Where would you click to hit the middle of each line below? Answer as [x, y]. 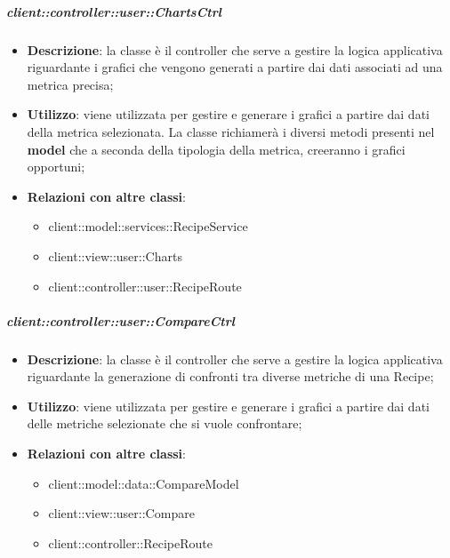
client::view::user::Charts [115, 255]
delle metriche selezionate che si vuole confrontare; [165, 423]
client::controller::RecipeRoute [131, 542]
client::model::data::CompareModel [144, 483]
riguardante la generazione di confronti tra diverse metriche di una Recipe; [230, 376]
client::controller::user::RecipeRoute [145, 286]
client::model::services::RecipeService [148, 226]
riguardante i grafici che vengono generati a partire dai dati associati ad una [235, 67]
